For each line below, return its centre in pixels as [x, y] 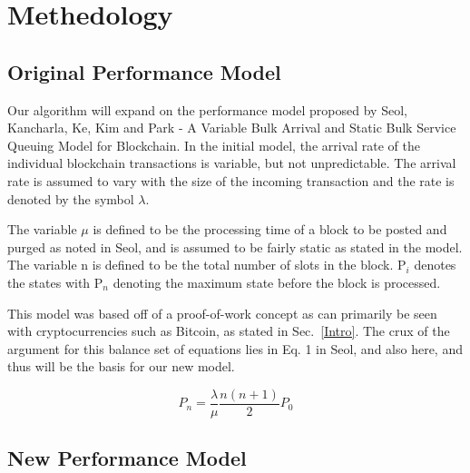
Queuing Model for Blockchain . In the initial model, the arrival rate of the [214, 145]
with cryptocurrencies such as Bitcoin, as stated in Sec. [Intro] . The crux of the [229, 331]
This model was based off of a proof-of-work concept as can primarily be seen [222, 313]
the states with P [55, 282]
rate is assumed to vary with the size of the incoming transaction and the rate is [231, 180]
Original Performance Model [144, 71]
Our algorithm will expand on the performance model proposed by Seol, [207, 109]
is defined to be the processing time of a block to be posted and [270, 229]
